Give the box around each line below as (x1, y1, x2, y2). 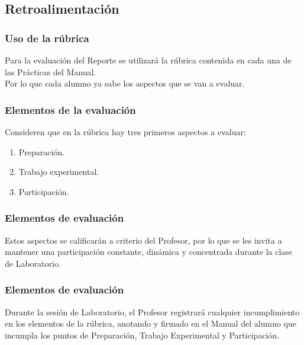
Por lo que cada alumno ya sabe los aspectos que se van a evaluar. (5, 77, 245, 90)
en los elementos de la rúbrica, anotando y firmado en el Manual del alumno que (5, 317, 296, 330)
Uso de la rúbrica (5, 30, 89, 45)
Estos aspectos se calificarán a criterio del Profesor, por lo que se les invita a (5, 234, 282, 246)
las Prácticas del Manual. (5, 65, 96, 78)
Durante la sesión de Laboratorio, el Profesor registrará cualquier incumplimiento (5, 305, 300, 318)
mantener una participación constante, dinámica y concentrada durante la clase (5, 245, 293, 258)
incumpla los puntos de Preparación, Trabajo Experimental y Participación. (5, 328, 280, 341)
